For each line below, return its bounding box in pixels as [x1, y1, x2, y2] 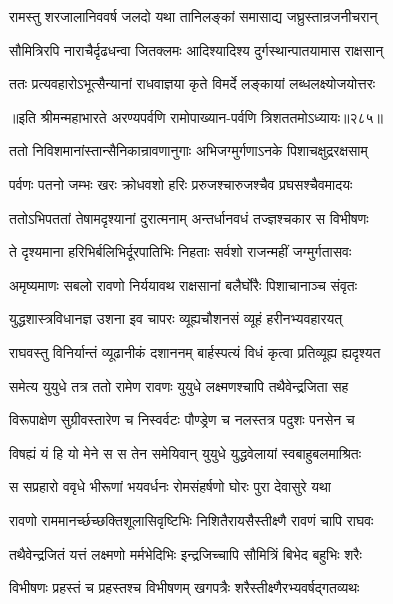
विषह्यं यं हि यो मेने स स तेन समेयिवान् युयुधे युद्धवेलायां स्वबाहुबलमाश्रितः [9, 442, 362, 463]
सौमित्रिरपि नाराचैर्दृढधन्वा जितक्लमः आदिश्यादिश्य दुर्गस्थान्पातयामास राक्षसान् [9, 39, 384, 60]
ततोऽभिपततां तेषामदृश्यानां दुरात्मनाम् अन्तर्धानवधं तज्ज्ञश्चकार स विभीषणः [9, 207, 369, 228]
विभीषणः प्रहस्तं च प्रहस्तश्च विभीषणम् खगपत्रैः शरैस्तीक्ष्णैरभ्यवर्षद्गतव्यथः [9, 577, 360, 598]
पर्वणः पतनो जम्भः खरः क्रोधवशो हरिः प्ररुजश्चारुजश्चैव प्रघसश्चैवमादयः [9, 173, 353, 194]
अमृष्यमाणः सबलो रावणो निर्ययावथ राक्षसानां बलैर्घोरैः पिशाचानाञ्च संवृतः [9, 274, 358, 295]
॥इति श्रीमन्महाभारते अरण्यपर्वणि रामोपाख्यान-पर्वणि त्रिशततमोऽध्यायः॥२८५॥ [9, 106, 384, 127]
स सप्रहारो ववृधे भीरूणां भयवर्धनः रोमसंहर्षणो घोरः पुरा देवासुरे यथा [9, 476, 331, 497]
